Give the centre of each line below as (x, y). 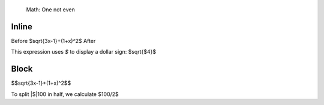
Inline (22, 27)
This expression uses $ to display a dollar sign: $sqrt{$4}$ (83, 52)
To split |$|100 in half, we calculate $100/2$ (65, 94)
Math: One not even (50, 10)
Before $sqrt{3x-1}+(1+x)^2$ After (53, 41)
